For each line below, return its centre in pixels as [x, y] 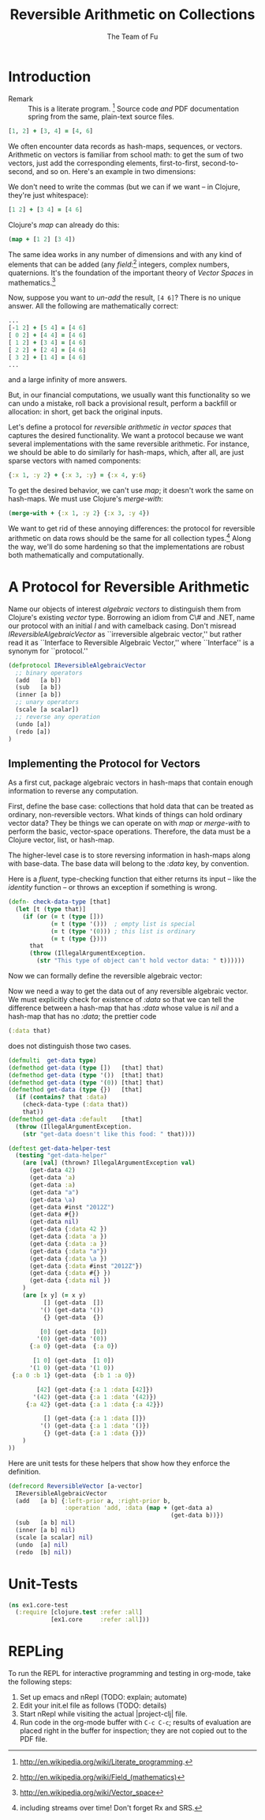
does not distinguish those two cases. [70, 1046]
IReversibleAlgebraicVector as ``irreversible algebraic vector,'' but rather [125, 634]
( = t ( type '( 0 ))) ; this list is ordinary [123, 931]
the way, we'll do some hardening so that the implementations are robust [126, 547]
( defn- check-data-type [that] [60, 902]
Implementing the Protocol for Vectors [105, 764]
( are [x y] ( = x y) [54, 1296]
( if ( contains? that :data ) [62, 1097]
